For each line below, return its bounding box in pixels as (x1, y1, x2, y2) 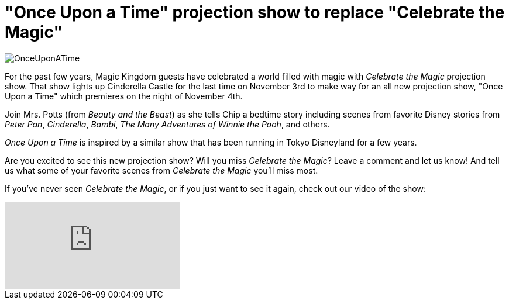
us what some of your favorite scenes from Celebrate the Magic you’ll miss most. (5, 165, 318, 175)
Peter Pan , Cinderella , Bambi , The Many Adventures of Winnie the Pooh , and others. (5, 119, 330, 129)
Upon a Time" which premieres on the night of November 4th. (5, 91, 243, 101)
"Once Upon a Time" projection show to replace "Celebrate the (5, 2, 505, 22)
